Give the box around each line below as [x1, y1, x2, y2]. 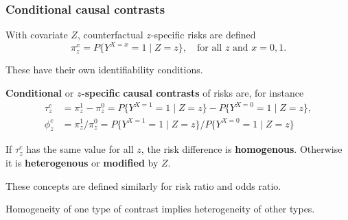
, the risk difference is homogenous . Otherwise [141, 142, 343, 156]
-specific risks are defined [150, 27, 256, 42]
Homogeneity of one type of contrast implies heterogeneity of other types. [5, 201, 315, 216]
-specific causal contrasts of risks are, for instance [81, 85, 304, 99]
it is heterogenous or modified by [5, 155, 159, 169]
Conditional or [5, 85, 74, 99]
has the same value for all [26, 142, 134, 156]
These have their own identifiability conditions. [5, 62, 203, 77]
